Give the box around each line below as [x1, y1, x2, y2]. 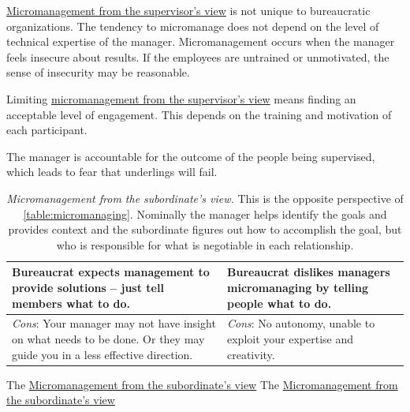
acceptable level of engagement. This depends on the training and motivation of [6, 106, 392, 122]
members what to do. [12, 294, 131, 311]
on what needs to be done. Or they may [12, 330, 205, 346]
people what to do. [227, 294, 332, 311]
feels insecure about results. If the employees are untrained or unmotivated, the [6, 48, 389, 65]
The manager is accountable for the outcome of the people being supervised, [6, 148, 375, 164]
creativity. [227, 346, 275, 362]
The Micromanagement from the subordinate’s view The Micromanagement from [6, 376, 398, 392]
